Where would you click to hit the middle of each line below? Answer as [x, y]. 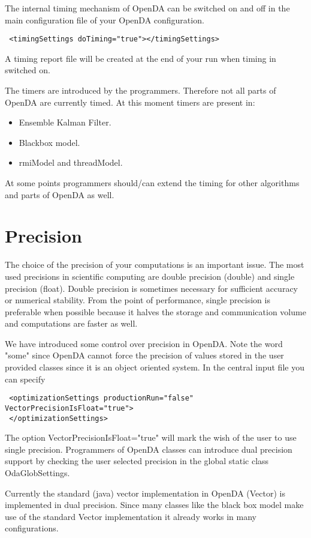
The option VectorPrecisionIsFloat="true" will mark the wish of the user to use [151, 437]
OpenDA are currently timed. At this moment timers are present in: [130, 102]
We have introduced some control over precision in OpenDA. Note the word [144, 343]
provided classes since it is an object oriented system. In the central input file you [155, 367]
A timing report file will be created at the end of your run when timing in [141, 58]
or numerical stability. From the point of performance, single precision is [138, 300]
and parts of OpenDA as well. [60, 194]
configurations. [32, 528]
